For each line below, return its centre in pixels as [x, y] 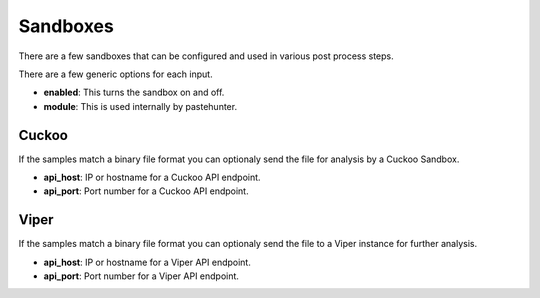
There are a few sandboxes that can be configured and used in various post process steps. [206, 56]
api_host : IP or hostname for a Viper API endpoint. [147, 262]
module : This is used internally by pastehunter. [140, 106]
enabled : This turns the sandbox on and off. [134, 92]
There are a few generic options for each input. [116, 74]
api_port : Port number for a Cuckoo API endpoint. [146, 191]
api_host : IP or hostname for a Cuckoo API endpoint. [152, 177]
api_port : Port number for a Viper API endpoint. [141, 276]
